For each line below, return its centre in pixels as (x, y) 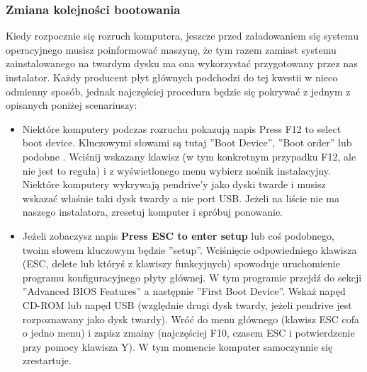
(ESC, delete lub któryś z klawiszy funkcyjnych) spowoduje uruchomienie (181, 263)
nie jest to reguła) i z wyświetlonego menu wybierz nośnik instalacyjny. (176, 170)
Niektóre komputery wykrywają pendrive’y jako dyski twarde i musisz (174, 184)
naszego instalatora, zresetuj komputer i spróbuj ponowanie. (153, 212)
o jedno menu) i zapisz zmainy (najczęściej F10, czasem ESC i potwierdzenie (188, 333)
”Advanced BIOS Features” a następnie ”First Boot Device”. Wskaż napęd (184, 291)
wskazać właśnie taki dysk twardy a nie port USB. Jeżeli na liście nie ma (181, 198)
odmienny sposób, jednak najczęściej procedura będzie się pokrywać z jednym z (178, 91)
